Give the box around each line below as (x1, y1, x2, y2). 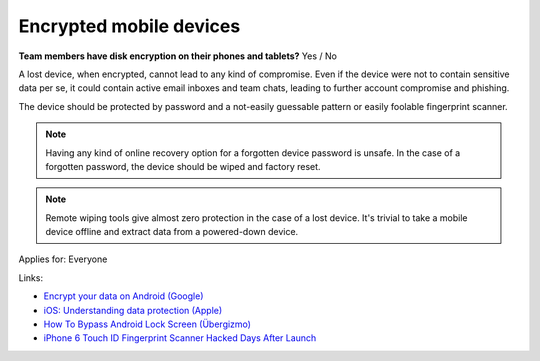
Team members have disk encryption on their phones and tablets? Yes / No (18, 50, 337, 62)
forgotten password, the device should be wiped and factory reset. (45, 160, 321, 172)
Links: (18, 271, 44, 284)
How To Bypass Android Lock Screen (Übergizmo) (43, 318, 252, 330)
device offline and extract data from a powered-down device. (45, 226, 299, 238)
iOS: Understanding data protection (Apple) (43, 304, 223, 316)
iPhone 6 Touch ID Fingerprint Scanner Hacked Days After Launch (43, 332, 317, 344)
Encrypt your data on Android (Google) (43, 290, 204, 302)
